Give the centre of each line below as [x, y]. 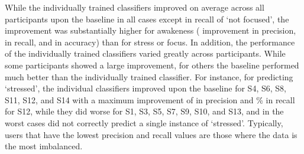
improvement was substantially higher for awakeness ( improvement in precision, [151, 30]
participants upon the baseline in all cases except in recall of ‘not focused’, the [147, 19]
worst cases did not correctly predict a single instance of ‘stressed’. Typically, [144, 122]
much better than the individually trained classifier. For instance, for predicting [149, 76]
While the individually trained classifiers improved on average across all [135, 7]
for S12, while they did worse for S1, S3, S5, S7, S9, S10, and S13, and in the [144, 111]
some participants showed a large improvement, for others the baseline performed [152, 65]
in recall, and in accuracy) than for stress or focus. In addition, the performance [150, 42]
